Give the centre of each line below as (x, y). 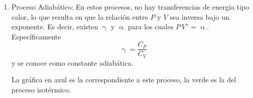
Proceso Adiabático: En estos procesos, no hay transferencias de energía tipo (130, 7)
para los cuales (151, 27)
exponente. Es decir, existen (55, 27)
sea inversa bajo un (200, 16)
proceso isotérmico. (41, 90)
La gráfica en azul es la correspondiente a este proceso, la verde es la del (124, 80)
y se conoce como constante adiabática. (72, 62)
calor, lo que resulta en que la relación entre (80, 16)
